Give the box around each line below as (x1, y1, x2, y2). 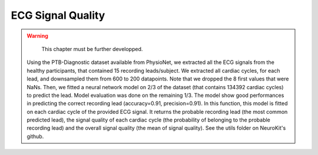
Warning (26, 32, 48, 39)
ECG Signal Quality (11, 9, 105, 22)
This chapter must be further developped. (41, 45, 143, 52)
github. (26, 133, 44, 140)
